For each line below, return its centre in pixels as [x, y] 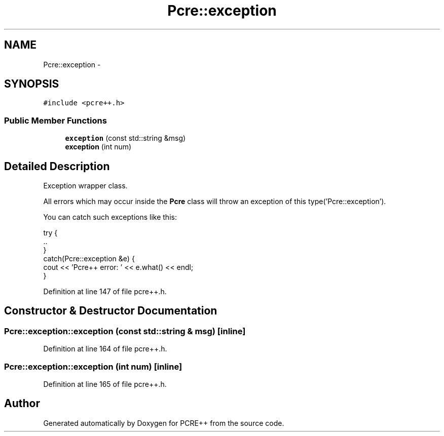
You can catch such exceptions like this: [110, 217]
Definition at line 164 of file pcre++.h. [105, 349]
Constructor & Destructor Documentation [111, 311]
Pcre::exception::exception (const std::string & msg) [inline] [125, 331]
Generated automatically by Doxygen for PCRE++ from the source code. [164, 423]
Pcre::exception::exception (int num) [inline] [93, 366]
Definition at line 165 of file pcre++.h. [105, 384]
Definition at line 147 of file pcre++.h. [105, 292]
